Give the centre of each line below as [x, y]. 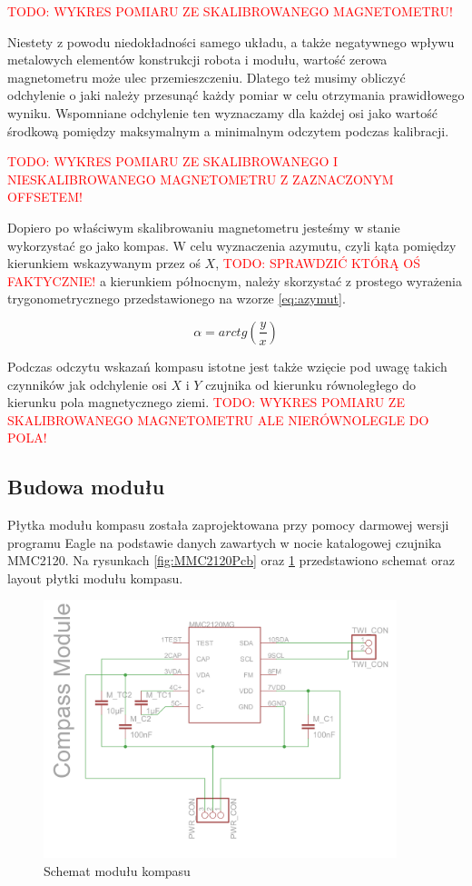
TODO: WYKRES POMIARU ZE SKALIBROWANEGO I [173, 161]
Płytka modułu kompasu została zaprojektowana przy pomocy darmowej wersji [228, 525]
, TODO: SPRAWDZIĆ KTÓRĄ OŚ [318, 263]
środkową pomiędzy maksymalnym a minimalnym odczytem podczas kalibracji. [228, 130]
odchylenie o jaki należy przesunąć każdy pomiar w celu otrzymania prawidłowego [236, 95]
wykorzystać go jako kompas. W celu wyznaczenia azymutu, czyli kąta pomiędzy [232, 245]
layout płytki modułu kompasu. [95, 577]
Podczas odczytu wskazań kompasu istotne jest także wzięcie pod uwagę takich [227, 366]
